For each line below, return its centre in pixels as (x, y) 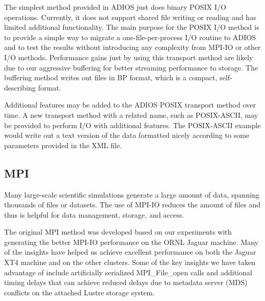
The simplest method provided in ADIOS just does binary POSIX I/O (115, 7)
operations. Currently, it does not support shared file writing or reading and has (130, 17)
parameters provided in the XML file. (63, 145)
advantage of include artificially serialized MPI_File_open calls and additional (128, 272)
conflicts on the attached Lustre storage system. (80, 292)
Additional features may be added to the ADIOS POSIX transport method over (130, 105)
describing (20, 87)
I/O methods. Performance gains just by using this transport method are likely (129, 57)
